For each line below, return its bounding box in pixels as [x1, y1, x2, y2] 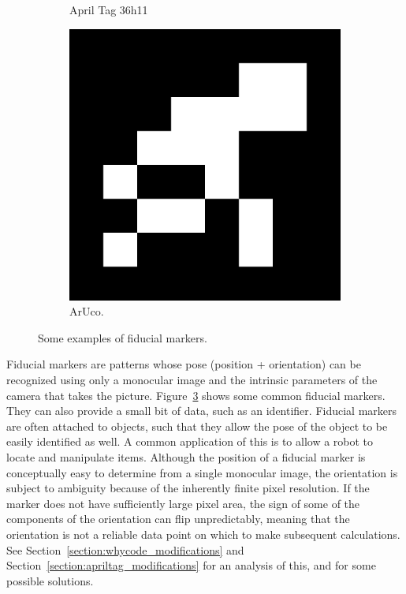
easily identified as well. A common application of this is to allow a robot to [6, 433, 374, 450]
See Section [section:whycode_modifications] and [6, 541, 244, 558]
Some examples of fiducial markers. [38, 329, 207, 346]
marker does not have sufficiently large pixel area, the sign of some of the [6, 495, 360, 511]
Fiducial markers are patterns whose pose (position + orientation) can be [6, 356, 361, 372]
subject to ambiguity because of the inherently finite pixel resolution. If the [6, 480, 370, 496]
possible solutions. [6, 572, 94, 588]
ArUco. [69, 303, 104, 319]
